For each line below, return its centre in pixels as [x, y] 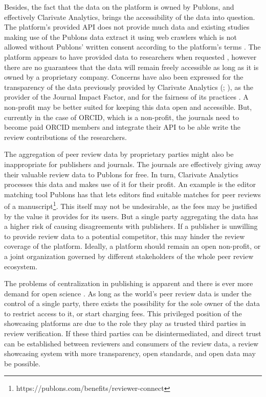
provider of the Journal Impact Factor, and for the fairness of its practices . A [126, 97]
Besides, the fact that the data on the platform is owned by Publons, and [119, 7]
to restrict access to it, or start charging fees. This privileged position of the [123, 313]
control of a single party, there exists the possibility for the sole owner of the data [132, 303]
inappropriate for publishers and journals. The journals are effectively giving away [133, 164]
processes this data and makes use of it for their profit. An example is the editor [130, 184]
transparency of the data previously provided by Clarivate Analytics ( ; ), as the [129, 87]
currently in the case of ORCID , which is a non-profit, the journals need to [121, 117]
